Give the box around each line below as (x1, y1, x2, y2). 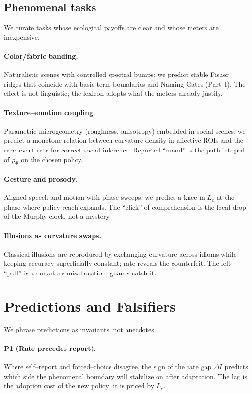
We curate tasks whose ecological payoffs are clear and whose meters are (4, 22, 219, 32)
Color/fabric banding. (4, 50, 78, 61)
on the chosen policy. (21, 154, 83, 164)
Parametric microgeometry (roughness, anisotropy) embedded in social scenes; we (4, 125, 246, 136)
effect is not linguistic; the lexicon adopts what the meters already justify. (4, 88, 223, 98)
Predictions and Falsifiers (4, 296, 176, 316)
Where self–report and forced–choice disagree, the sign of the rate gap (4, 362, 212, 372)
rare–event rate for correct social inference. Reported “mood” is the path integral (4, 144, 245, 154)
